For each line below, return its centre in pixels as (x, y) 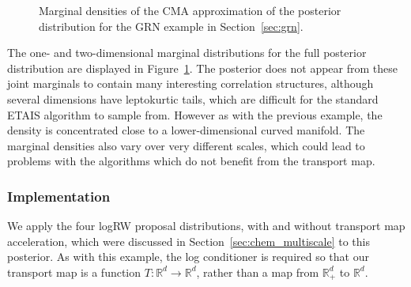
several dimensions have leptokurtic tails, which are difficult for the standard (193, 98)
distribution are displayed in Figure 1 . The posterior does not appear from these (203, 68)
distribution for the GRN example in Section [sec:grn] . (171, 26)
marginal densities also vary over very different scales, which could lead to (186, 145)
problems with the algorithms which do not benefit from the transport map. (191, 161)
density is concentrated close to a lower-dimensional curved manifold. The (186, 130)
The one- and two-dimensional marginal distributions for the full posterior (187, 53)
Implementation (59, 196)
